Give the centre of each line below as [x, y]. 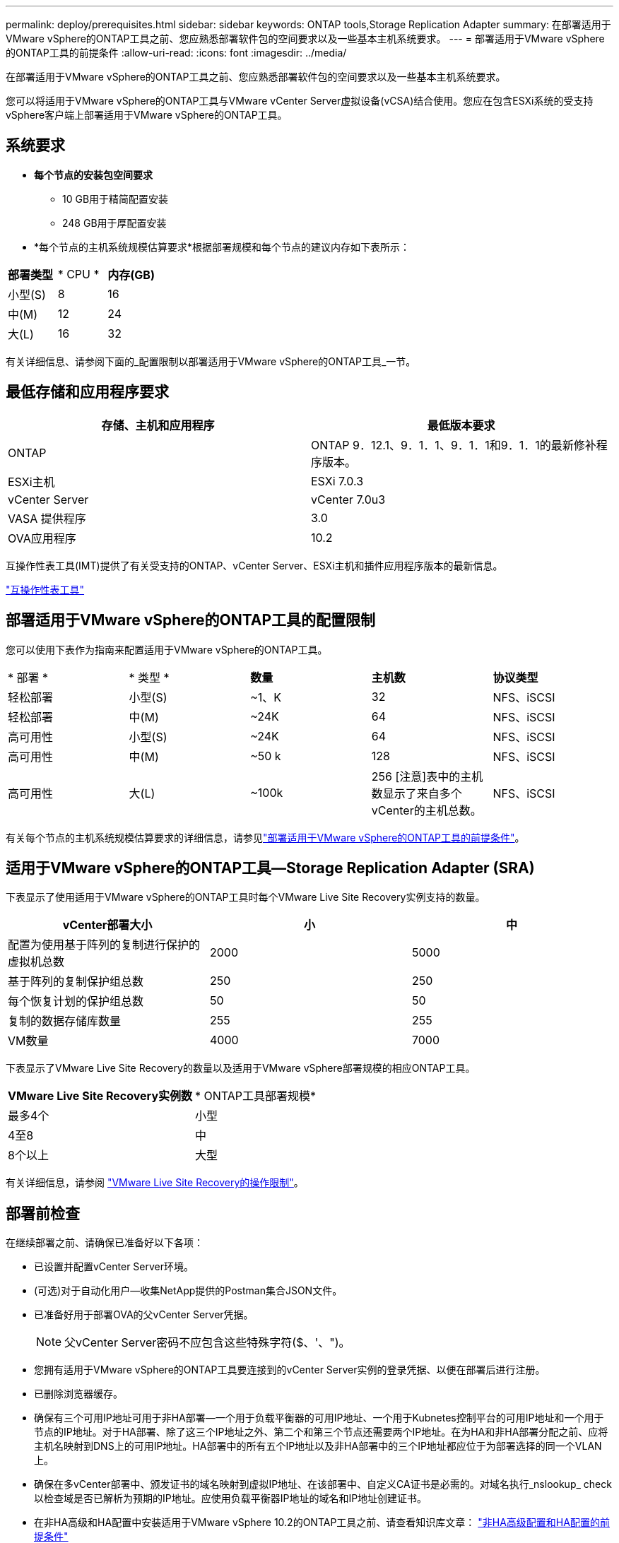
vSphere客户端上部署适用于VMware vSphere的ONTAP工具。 [147, 115]
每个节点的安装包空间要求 [93, 175]
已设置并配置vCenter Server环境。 [114, 1267]
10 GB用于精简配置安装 [116, 199]
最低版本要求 [461, 425]
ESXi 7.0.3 [337, 481]
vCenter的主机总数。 [426, 810]
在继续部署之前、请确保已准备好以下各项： [105, 1243]
